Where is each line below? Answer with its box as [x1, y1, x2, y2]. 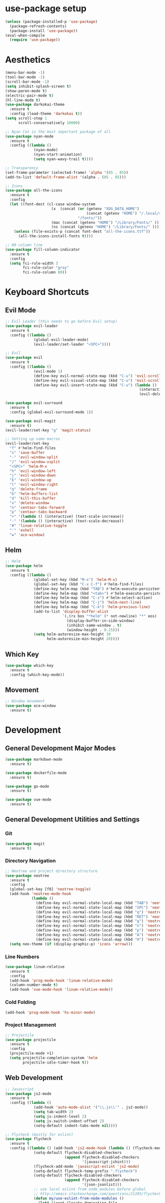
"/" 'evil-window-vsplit [9, 459, 60, 464]
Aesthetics [5, 54, 51, 65]
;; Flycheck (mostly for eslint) [5, 1132, 74, 1137]
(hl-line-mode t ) [5, 98, 41, 103]
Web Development [5, 1073, 63, 1082]
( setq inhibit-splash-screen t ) [5, 84, 71, 89]
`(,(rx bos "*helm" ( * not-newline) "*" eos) [62, 614, 157, 618]
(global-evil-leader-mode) [33, 337, 89, 342]
